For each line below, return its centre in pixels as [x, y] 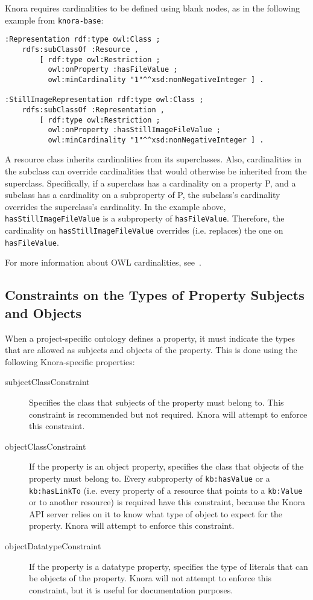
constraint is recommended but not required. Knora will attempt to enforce [168, 414]
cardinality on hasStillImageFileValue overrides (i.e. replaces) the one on [144, 230]
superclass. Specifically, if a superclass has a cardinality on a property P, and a [150, 183]
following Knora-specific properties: [70, 361]
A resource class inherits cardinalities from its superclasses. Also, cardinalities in [153, 159]
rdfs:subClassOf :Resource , [80, 49]
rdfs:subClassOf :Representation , [93, 110]
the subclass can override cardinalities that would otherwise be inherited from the [156, 171]
